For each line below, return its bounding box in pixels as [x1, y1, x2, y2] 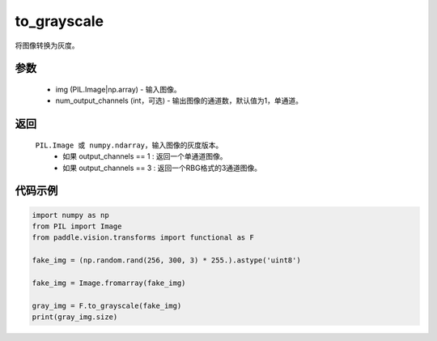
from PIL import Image [32, 221, 122, 231]
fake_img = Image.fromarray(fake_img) [32, 278, 186, 288]
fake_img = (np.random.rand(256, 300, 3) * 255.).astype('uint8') [32, 256, 301, 265]
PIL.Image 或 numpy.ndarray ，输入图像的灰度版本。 [35, 140, 223, 150]
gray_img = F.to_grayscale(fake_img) [32, 301, 182, 310]
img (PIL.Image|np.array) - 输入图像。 [55, 84, 181, 94]
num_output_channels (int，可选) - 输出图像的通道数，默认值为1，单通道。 [55, 96, 303, 105]
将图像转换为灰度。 [15, 40, 79, 50]
